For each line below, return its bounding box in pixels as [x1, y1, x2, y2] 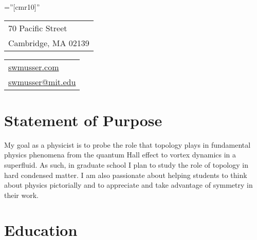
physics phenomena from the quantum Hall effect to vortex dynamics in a [4, 149, 236, 160]
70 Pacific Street [8, 22, 67, 34]
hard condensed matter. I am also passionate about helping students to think [4, 169, 247, 180]
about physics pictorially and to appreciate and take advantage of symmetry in [4, 179, 253, 190]
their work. [4, 189, 39, 200]
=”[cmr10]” [4, 2, 40, 12]
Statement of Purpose [4, 109, 162, 130]
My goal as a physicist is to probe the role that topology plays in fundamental [4, 139, 251, 150]
